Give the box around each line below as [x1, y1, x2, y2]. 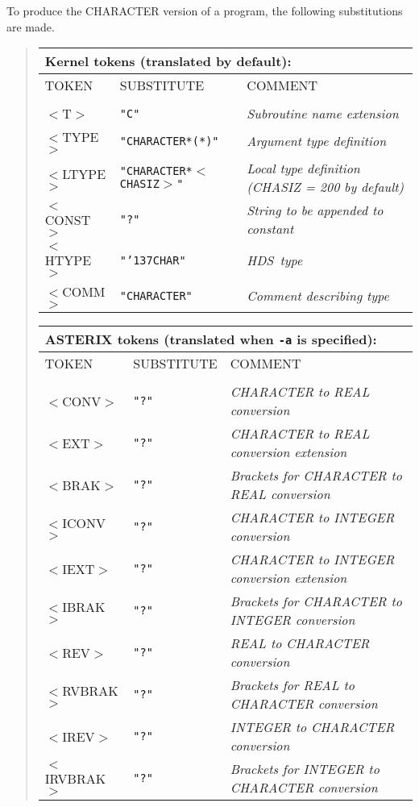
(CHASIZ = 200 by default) [247, 177, 404, 197]
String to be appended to [247, 201, 384, 220]
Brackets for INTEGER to [230, 759, 380, 779]
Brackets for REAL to [230, 676, 355, 695]
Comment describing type [247, 286, 389, 306]
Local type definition [247, 159, 360, 178]
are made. [6, 18, 55, 35]
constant [247, 219, 294, 239]
